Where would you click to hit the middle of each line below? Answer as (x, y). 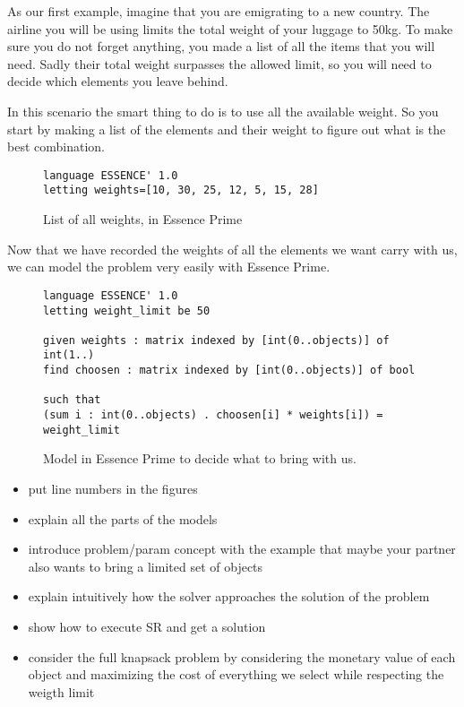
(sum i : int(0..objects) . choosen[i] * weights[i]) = (213, 415)
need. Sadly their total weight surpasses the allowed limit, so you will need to (219, 63)
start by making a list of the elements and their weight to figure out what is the (227, 129)
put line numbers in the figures (113, 488)
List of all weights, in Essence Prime (143, 219)
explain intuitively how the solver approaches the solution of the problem (229, 596)
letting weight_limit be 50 (127, 310)
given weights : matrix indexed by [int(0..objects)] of (216, 340)
